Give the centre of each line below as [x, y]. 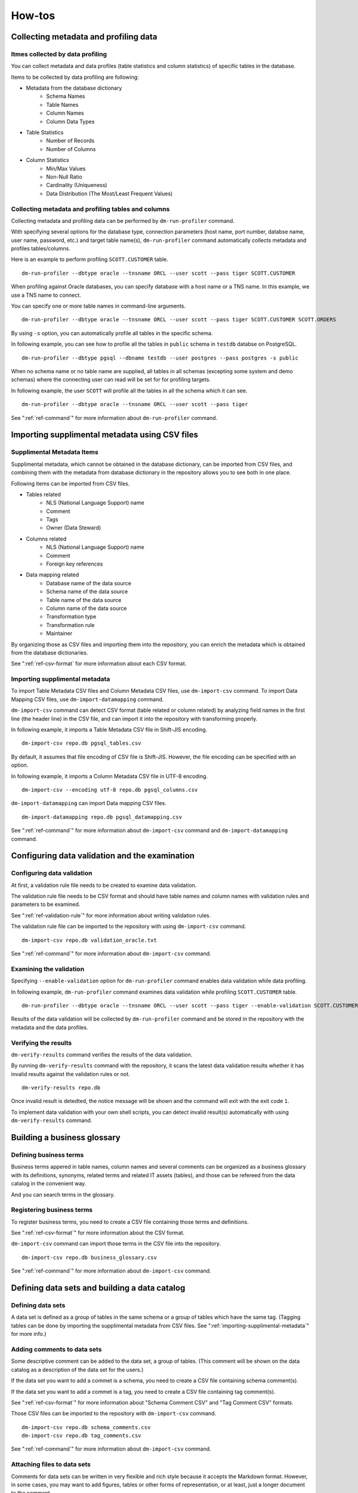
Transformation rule [70, 625]
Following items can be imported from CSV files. [70, 483]
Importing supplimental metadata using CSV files [104, 435]
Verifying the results [41, 1043]
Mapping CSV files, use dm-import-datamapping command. [87, 699]
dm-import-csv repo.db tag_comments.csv [81, 1436]
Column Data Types [70, 121]
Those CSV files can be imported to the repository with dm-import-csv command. [114, 1414]
